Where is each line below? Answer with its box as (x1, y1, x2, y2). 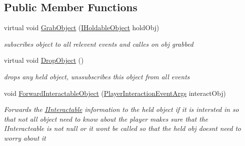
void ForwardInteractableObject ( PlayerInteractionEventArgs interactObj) (4, 88, 226, 98)
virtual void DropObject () (4, 55, 84, 65)
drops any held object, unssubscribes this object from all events (4, 71, 190, 81)
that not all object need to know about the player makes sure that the (4, 113, 208, 124)
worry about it (4, 132, 46, 143)
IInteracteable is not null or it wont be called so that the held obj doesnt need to (4, 123, 241, 133)
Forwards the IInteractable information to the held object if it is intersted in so (4, 104, 239, 114)
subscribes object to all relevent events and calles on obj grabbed (4, 38, 193, 49)
